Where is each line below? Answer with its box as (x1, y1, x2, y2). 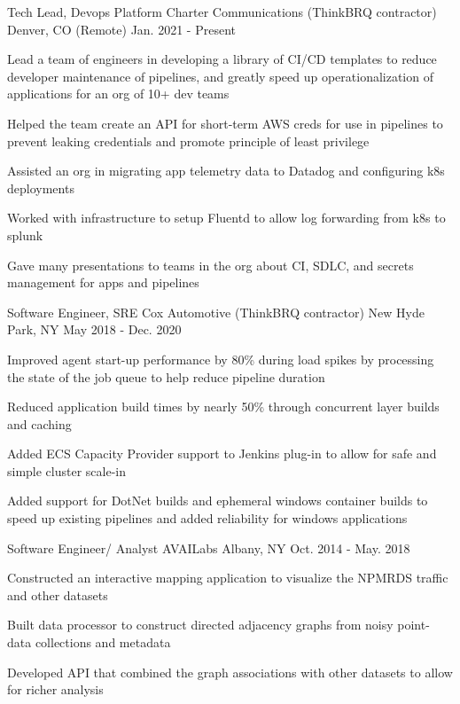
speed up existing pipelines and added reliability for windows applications (7, 509, 408, 528)
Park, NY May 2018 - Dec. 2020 (7, 320, 182, 339)
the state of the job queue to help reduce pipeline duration (7, 367, 325, 386)
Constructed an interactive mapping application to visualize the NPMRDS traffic (7, 568, 448, 587)
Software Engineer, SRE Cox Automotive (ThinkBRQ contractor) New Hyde (7, 302, 425, 321)
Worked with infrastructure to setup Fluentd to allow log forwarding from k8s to (7, 208, 446, 227)
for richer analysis (7, 680, 104, 699)
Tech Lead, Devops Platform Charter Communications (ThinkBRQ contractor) (7, 3, 437, 20)
